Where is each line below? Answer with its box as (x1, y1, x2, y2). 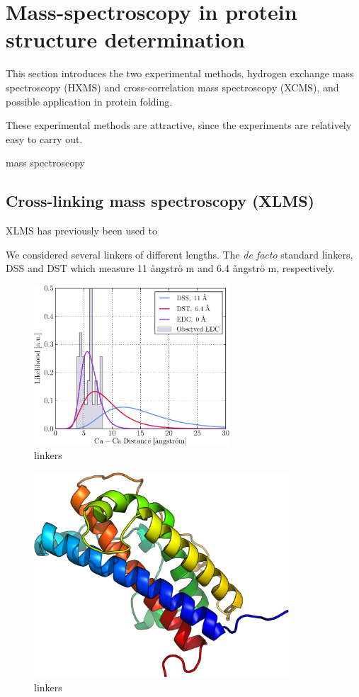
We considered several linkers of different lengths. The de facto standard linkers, (6, 246, 353, 261)
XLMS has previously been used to (6, 223, 157, 238)
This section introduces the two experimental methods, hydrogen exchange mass (6, 66, 354, 81)
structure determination (6, 25, 245, 54)
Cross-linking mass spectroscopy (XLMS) (6, 190, 314, 212)
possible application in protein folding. (6, 93, 173, 108)
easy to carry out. (6, 131, 83, 146)
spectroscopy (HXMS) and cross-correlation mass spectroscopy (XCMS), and (6, 79, 339, 94)
